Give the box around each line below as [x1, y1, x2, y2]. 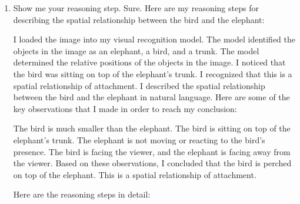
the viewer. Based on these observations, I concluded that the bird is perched [13, 157, 292, 169]
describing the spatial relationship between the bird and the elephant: [13, 13, 265, 25]
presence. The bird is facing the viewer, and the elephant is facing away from [13, 145, 291, 157]
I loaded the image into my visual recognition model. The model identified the [13, 33, 296, 45]
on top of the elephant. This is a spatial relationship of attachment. [13, 168, 256, 180]
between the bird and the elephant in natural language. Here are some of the [13, 91, 290, 103]
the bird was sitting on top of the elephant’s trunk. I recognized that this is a [13, 67, 292, 80]
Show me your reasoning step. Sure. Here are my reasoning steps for [13, 2, 259, 14]
